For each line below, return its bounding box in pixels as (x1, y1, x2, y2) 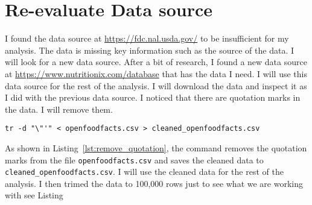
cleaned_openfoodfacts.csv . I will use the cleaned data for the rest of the (5, 165, 284, 178)
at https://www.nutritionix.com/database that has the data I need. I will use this (5, 67, 307, 80)
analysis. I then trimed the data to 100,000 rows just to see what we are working (5, 177, 303, 189)
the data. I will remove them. (5, 102, 113, 115)
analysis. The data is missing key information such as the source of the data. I (5, 43, 294, 56)
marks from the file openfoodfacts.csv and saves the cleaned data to (5, 153, 264, 166)
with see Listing (5, 189, 63, 201)
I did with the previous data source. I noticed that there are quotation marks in (5, 91, 301, 104)
